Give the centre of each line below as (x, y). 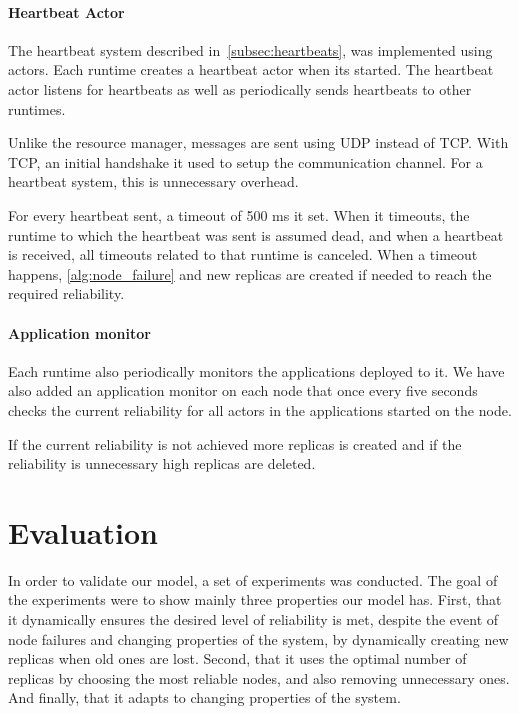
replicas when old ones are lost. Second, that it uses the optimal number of (237, 658)
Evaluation (83, 531)
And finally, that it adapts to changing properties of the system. (204, 697)
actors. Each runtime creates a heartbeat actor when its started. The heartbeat (251, 69)
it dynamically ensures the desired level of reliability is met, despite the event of (253, 619)
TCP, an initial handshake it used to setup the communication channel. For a (245, 161)
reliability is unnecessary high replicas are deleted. (162, 463)
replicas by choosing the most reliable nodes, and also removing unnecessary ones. (259, 677)
